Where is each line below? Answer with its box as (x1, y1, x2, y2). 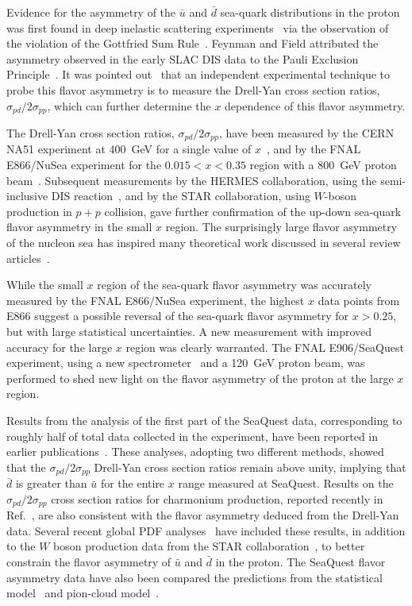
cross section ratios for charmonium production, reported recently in (51, 490, 383, 507)
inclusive (6, 187, 48, 204)
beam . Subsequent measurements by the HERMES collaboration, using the (6, 172, 377, 188)
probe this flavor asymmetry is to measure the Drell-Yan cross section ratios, (6, 81, 380, 98)
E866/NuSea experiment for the (6, 156, 162, 173)
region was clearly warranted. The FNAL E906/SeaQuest (125, 338, 404, 355)
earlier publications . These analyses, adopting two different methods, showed (6, 443, 384, 460)
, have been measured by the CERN (218, 125, 395, 141)
